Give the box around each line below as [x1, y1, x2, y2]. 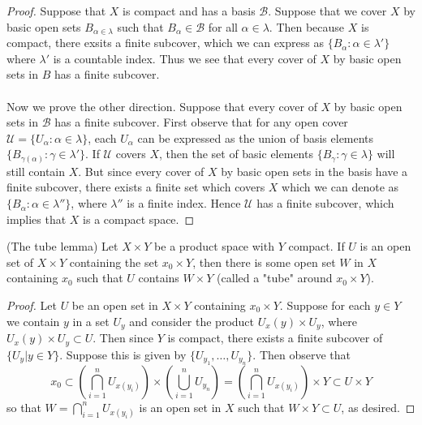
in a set [72, 312, 110, 329]
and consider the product [129, 312, 254, 329]
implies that [6, 210, 67, 227]
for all [208, 18, 238, 35]
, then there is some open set [192, 253, 336, 270]
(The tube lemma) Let [6, 238, 118, 255]
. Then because [269, 18, 345, 35]
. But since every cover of [78, 162, 205, 179]
